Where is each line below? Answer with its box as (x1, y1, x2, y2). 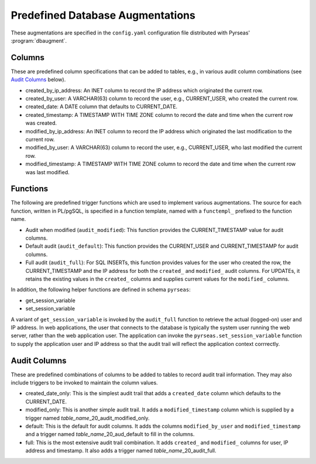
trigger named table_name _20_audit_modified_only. (25, 414, 150, 421)
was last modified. (25, 168, 70, 175)
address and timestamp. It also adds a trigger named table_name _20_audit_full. (25, 447, 217, 454)
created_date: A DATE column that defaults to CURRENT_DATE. (25, 103, 178, 110)
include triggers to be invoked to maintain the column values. (11, 379, 158, 386)
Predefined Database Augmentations (11, 9, 195, 22)
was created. (25, 120, 57, 127)
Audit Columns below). (11, 76, 66, 83)
